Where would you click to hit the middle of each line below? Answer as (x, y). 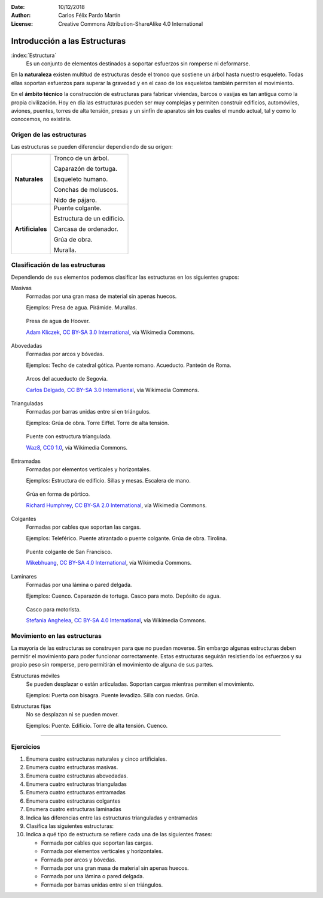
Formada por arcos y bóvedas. (79, 860)
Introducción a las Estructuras (68, 41)
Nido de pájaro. (75, 200)
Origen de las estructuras (49, 135)
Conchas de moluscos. (86, 189)
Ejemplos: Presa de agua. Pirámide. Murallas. (82, 307)
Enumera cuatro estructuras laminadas (74, 809)
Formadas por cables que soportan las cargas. (83, 527)
